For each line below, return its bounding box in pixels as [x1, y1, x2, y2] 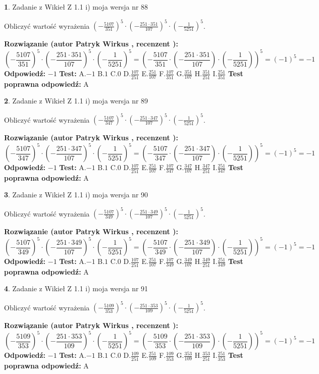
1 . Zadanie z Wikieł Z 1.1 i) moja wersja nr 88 [4, 2, 148, 12]
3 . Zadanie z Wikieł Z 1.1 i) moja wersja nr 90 [4, 189, 148, 200]
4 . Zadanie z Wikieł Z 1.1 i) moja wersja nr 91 [4, 283, 148, 294]
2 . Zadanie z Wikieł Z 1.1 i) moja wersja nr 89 [4, 95, 148, 106]
